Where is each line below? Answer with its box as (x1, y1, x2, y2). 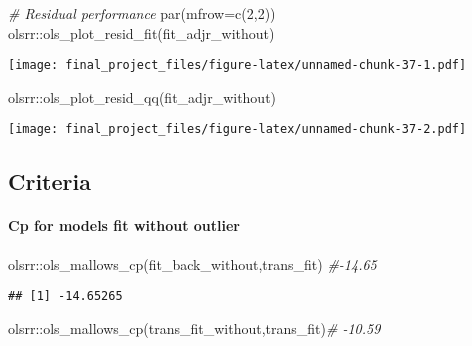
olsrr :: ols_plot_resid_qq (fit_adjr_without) (8, 86, 277, 107)
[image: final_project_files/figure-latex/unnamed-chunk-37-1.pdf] (8, 58, 467, 73)
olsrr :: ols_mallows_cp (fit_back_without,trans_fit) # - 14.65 (8, 253, 377, 274)
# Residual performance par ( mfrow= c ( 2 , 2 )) (8, 3, 276, 23)
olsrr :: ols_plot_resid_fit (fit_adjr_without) (8, 22, 275, 43)
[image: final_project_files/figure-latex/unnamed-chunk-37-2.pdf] (8, 122, 467, 137)
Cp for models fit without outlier (8, 215, 241, 236)
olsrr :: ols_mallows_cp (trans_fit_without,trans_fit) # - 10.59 (8, 317, 381, 338)
